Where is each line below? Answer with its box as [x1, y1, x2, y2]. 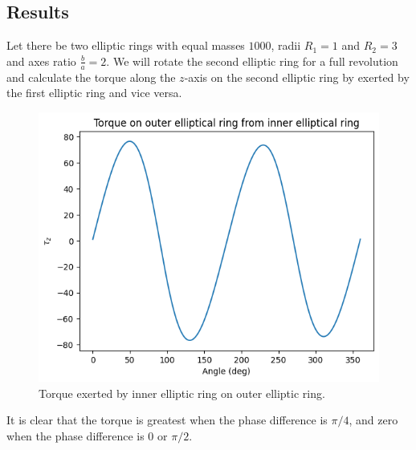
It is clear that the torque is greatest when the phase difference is [6, 411, 328, 428]
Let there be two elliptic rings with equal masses [6, 37, 245, 54]
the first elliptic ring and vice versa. [6, 84, 182, 101]
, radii [271, 37, 301, 54]
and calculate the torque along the [6, 68, 176, 85]
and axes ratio [6, 52, 76, 69]
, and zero [349, 411, 398, 428]
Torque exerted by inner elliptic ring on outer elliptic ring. [39, 384, 325, 401]
